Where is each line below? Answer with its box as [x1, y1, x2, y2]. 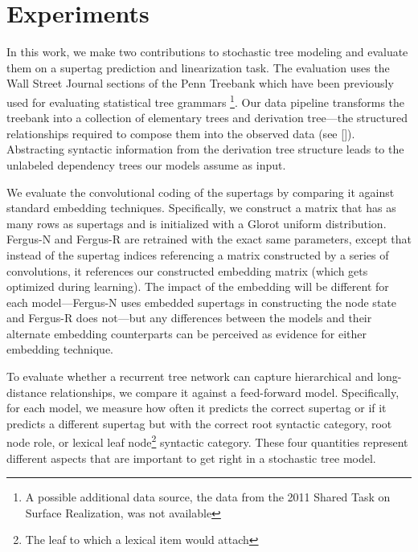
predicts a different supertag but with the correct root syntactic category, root [6, 415, 392, 431]
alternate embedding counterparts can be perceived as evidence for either [6, 325, 367, 341]
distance [6, 383, 47, 400]
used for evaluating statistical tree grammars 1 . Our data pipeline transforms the [6, 91, 405, 110]
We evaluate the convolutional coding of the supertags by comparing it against [6, 183, 395, 200]
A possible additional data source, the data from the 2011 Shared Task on [25, 489, 391, 505]
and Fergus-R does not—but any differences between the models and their [6, 309, 372, 326]
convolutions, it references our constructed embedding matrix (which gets [6, 262, 368, 279]
